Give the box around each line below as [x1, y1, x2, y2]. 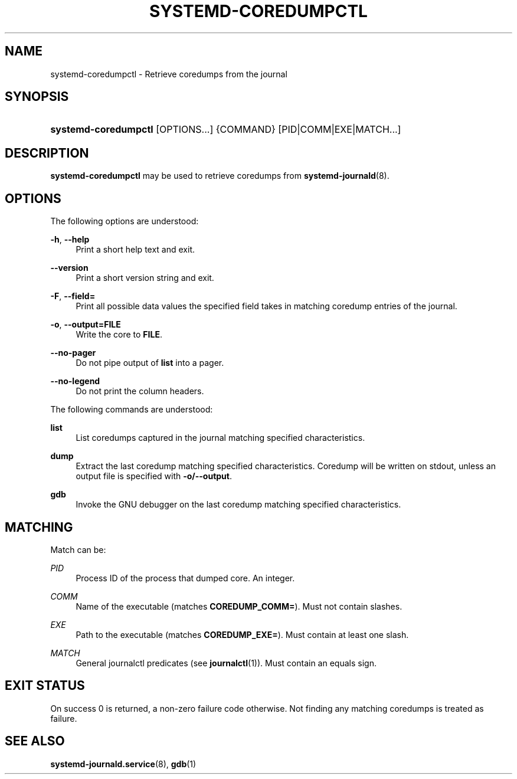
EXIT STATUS [5, 678, 85, 693]
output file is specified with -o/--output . [76, 471, 233, 482]
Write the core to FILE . [76, 329, 162, 340]
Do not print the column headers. [76, 386, 204, 397]
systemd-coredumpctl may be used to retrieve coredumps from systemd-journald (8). [50, 171, 390, 181]
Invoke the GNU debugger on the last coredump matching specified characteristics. [76, 499, 401, 510]
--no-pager [50, 348, 96, 358]
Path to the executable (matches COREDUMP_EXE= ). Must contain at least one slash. [76, 629, 409, 640]
